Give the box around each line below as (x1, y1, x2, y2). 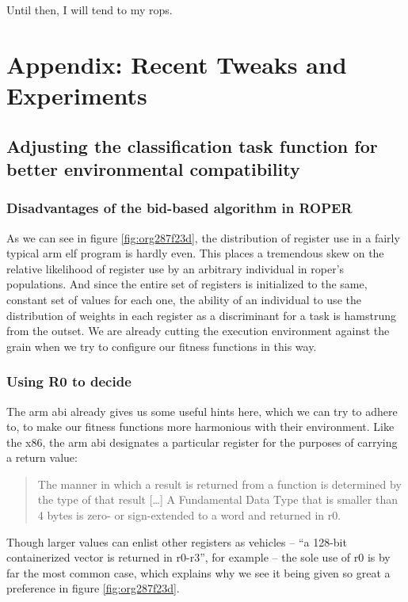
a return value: (6, 449, 78, 466)
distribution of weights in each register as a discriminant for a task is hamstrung (6, 307, 397, 323)
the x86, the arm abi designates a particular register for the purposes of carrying (6, 433, 398, 450)
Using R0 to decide (6, 371, 132, 391)
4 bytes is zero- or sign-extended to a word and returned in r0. (37, 507, 341, 524)
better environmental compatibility (6, 156, 300, 181)
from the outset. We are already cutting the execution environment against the (6, 322, 390, 339)
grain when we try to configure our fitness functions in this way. (6, 337, 317, 354)
